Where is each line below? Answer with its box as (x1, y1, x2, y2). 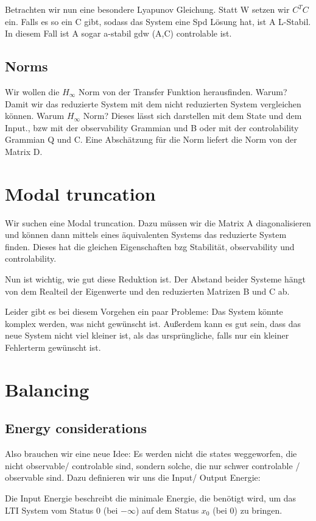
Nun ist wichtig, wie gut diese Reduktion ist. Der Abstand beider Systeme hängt (5, 273, 306, 286)
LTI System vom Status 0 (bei (5, 503, 118, 516)
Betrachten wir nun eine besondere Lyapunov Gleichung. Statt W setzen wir (5, 3, 290, 15)
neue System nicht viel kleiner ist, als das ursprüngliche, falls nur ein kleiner (5, 329, 289, 342)
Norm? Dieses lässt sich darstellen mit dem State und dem (83, 109, 302, 122)
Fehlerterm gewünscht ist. (5, 341, 101, 354)
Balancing (5, 376, 90, 401)
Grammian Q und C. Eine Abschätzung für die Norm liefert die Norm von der (5, 133, 297, 146)
